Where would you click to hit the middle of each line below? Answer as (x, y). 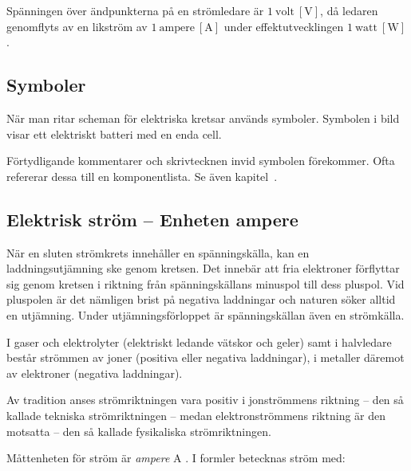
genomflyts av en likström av (77, 26)
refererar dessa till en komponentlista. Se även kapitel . (142, 176)
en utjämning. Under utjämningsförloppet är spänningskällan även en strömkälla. (205, 314)
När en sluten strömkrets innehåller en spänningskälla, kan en (158, 252)
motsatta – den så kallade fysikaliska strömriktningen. (139, 431)
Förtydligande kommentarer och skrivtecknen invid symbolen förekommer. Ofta (201, 161)
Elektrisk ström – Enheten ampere (152, 219)
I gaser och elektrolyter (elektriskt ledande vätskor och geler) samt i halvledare (199, 341)
